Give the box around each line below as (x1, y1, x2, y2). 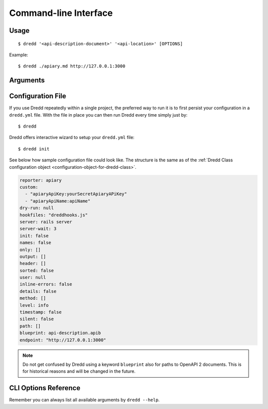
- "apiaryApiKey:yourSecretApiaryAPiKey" (25, 191, 128, 197)
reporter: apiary (19, 177, 62, 183)
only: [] (19, 247, 41, 253)
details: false (19, 288, 57, 294)
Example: (9, 52, 28, 58)
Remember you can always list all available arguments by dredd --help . (9, 397, 160, 403)
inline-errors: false (19, 281, 72, 287)
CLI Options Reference (9, 384, 80, 392)
